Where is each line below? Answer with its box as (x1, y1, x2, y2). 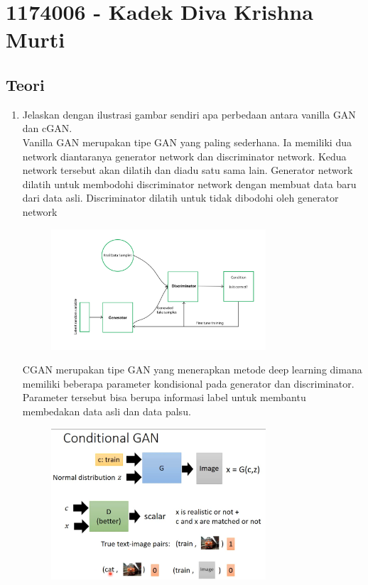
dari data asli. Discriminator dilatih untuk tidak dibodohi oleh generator (22, 190, 339, 205)
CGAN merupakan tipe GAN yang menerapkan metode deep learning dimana (22, 362, 362, 377)
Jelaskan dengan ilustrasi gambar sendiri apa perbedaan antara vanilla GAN (22, 106, 356, 121)
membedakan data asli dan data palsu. (22, 403, 191, 418)
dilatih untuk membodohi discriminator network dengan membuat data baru (22, 176, 357, 191)
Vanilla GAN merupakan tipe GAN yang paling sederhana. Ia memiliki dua (22, 134, 352, 149)
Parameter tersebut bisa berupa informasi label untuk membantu (22, 390, 306, 405)
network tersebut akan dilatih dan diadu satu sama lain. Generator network (22, 163, 353, 177)
